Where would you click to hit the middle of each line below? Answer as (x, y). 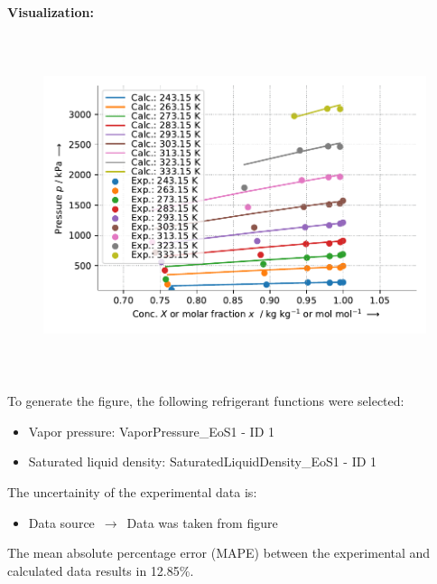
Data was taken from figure (202, 522)
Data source (61, 522)
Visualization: (51, 12)
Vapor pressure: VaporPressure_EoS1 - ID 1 (151, 431)
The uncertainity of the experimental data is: (132, 491)
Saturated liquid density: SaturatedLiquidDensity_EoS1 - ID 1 (203, 462)
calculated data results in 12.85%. (101, 570)
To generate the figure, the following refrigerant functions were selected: (206, 401)
